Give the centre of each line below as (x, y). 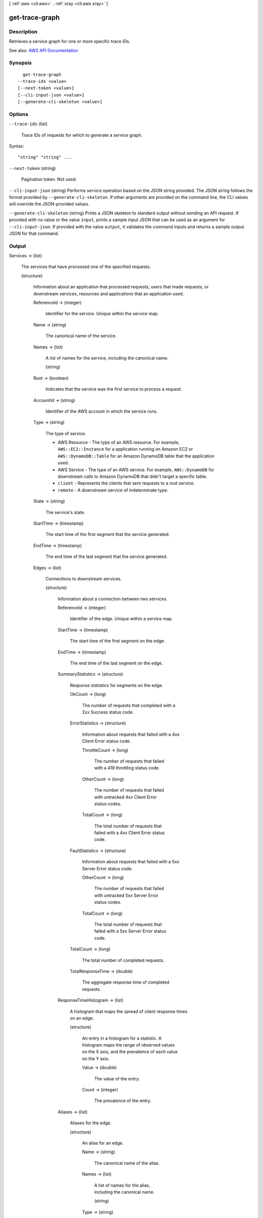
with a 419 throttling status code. (127, 768)
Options (19, 114)
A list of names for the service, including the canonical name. (107, 358)
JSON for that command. (34, 233)
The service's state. (65, 512)
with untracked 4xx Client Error (125, 797)
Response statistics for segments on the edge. (116, 685)
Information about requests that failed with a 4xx (131, 734)
